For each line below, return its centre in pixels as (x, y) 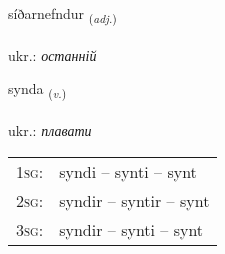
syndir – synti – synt (131, 229)
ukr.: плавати (50, 130)
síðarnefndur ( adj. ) (62, 14)
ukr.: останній (52, 54)
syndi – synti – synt (128, 171)
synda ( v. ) (37, 90)
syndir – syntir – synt (134, 200)
